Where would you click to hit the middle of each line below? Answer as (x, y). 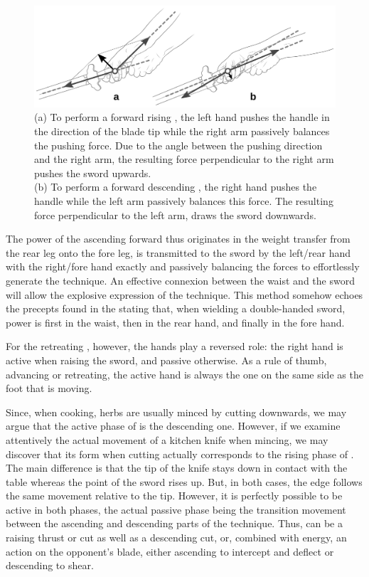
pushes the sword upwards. (93, 173)
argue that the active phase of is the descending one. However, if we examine (173, 426)
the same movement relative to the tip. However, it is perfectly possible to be (174, 496)
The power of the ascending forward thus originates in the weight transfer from (178, 239)
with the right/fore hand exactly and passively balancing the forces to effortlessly (183, 266)
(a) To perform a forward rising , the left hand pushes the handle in (182, 117)
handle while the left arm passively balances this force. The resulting (184, 201)
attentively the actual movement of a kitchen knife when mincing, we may (167, 439)
